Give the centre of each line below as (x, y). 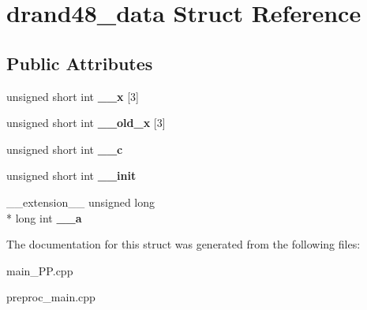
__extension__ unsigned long (81, 202)
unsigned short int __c (65, 149)
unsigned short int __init (71, 176)
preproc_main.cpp (51, 297)
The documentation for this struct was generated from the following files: (183, 244)
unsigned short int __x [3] (73, 96)
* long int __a (44, 217)
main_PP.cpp (40, 270)
